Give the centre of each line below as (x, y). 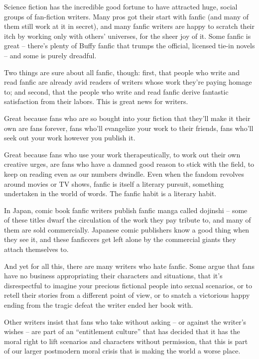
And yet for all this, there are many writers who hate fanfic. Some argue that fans (129, 266)
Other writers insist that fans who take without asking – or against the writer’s (125, 321)
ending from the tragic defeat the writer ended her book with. (99, 305)
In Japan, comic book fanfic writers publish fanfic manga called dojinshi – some (126, 210)
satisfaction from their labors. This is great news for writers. (96, 101)
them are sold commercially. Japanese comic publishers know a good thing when (127, 229)
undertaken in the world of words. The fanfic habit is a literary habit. (110, 193)
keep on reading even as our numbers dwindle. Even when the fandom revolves (124, 174)
